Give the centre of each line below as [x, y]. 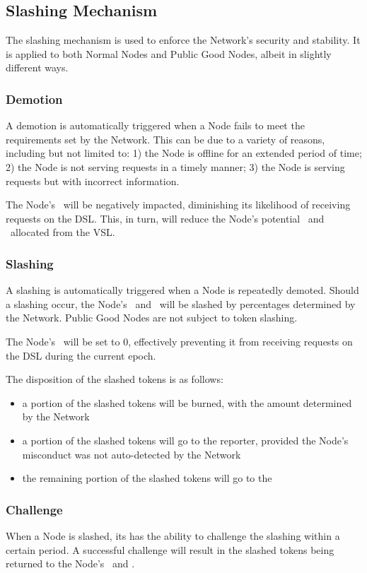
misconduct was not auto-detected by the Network [132, 454]
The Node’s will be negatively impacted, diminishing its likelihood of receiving [178, 205]
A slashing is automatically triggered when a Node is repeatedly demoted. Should [182, 290]
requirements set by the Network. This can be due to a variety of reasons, [165, 139]
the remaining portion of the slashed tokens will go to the [147, 478]
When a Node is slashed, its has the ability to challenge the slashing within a [173, 535]
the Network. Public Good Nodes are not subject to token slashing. [152, 318]
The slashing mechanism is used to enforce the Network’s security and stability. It [183, 40]
